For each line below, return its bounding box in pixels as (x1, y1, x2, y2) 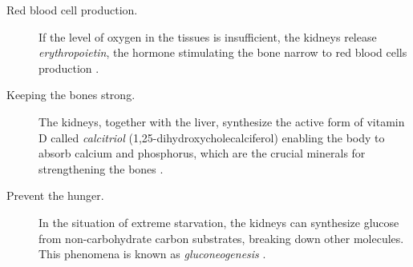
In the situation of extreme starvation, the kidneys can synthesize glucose (38, 213, 399, 230)
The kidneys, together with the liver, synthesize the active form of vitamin (38, 113, 405, 130)
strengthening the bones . (38, 160, 164, 177)
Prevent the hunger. (6, 187, 104, 204)
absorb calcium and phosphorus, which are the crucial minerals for (38, 145, 366, 161)
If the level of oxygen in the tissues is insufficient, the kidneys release (38, 28, 377, 45)
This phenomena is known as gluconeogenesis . (38, 245, 266, 262)
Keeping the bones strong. (6, 86, 136, 103)
